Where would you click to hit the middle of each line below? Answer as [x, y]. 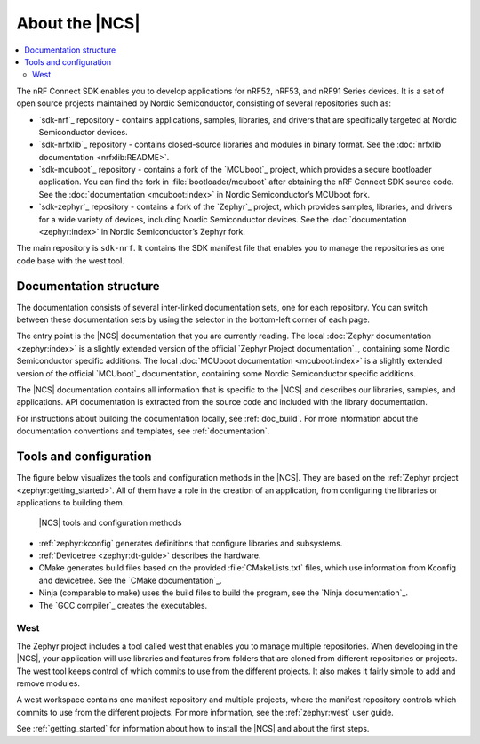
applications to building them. [71, 502]
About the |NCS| [79, 23]
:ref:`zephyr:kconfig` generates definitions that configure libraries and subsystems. [191, 543]
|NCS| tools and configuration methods [110, 523]
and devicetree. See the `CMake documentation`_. [130, 580]
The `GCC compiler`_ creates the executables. [123, 605]
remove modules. [48, 683]
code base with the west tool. [70, 260]
